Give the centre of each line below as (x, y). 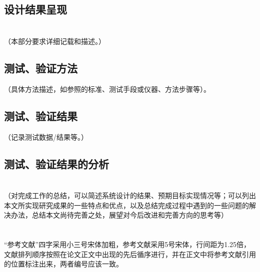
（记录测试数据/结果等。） (46, 136)
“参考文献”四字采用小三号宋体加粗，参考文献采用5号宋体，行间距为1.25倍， (127, 244)
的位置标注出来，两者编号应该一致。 (63, 264)
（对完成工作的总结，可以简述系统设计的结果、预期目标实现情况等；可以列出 (130, 195)
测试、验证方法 (41, 68)
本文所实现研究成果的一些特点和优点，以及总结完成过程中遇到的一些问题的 (126, 205)
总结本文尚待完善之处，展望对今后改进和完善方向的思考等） (130, 215)
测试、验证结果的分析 (56, 163)
